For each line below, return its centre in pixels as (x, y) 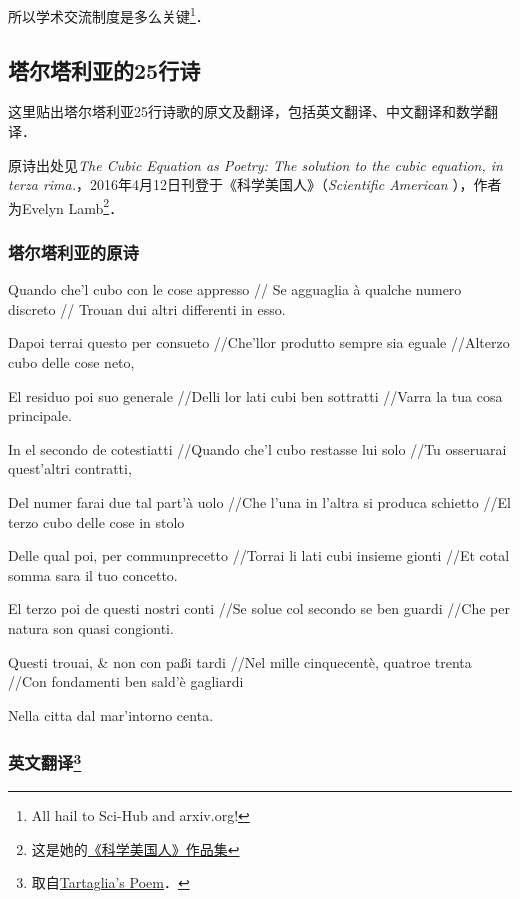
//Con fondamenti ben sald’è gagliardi (126, 681)
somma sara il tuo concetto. (93, 574)
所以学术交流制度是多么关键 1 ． (109, 14)
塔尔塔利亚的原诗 (73, 252)
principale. (40, 415)
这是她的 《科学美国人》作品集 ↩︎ (135, 848)
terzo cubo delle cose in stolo (96, 521)
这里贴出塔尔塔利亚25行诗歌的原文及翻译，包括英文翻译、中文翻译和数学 (246, 111)
